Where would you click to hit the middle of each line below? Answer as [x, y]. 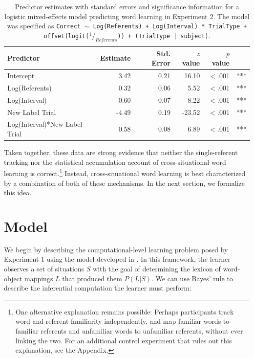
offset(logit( [66, 36]
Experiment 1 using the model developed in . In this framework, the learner [117, 259]
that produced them [92, 278]
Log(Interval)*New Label [45, 124]
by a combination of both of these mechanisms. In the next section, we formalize [125, 183]
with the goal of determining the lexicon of [157, 269]
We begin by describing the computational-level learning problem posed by [116, 249]
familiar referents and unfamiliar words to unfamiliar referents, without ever [129, 331]
